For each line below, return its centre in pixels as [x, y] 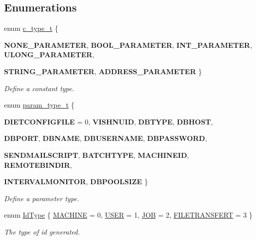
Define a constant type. [39, 88]
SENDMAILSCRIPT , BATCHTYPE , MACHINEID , [97, 155]
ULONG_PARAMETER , [49, 55]
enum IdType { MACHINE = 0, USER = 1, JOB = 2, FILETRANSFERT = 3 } [128, 215]
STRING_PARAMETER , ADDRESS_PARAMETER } [103, 71]
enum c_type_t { [31, 28]
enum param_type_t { [39, 105]
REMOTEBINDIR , [38, 165]
